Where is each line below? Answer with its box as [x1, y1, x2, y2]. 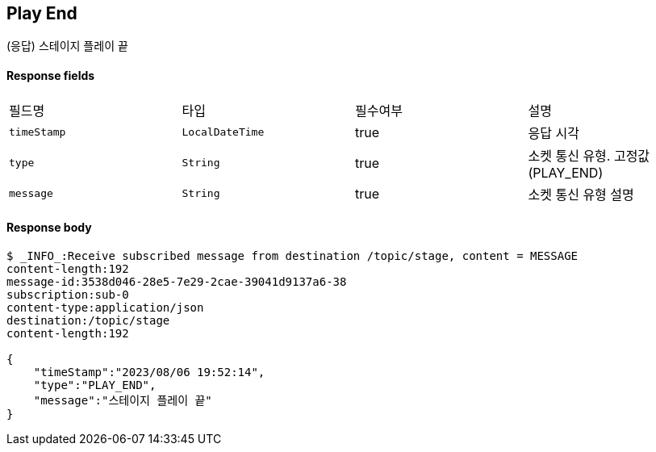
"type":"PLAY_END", [33, 378, 157, 391]
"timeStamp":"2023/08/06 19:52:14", [33, 365, 265, 379]
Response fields [6, 69, 95, 83]
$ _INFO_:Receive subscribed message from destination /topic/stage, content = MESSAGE [6, 249, 579, 262]
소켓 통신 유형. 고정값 [528, 147, 650, 164]
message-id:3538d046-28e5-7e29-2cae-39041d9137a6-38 [6, 274, 347, 288]
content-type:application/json [6, 300, 204, 314]
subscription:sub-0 [6, 287, 129, 301]
